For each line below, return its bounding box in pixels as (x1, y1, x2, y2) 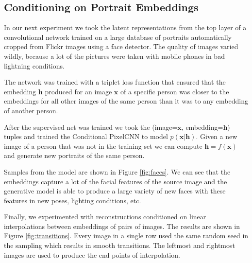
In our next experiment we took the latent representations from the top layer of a (4, 22, 247, 33)
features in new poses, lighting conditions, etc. (4, 195, 141, 205)
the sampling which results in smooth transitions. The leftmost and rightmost (4, 240, 235, 250)
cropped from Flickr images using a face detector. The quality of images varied (4, 41, 238, 52)
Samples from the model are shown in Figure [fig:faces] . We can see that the (4, 166, 231, 176)
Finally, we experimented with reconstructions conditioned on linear (4, 211, 206, 222)
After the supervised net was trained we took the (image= (4, 122, 178, 132)
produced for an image (45, 86, 112, 96)
